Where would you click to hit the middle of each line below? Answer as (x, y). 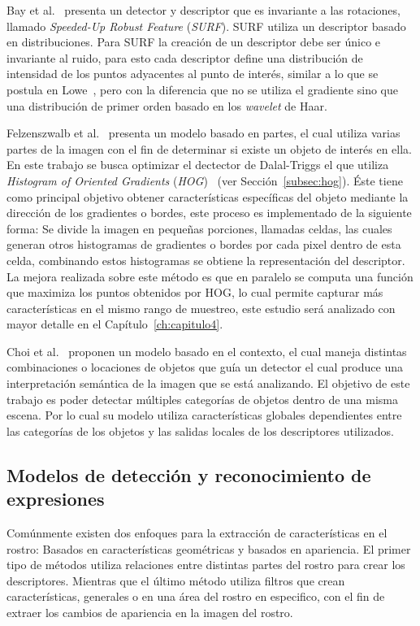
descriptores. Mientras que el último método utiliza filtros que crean (176, 580)
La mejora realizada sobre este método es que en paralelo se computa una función (210, 276)
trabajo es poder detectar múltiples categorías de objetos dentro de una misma (203, 399)
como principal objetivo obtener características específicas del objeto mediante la (208, 196)
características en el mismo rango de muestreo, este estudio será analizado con (201, 308)
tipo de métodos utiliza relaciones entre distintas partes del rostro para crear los (206, 565)
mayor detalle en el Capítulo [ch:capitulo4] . (115, 324)
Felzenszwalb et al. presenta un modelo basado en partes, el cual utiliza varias (204, 133)
